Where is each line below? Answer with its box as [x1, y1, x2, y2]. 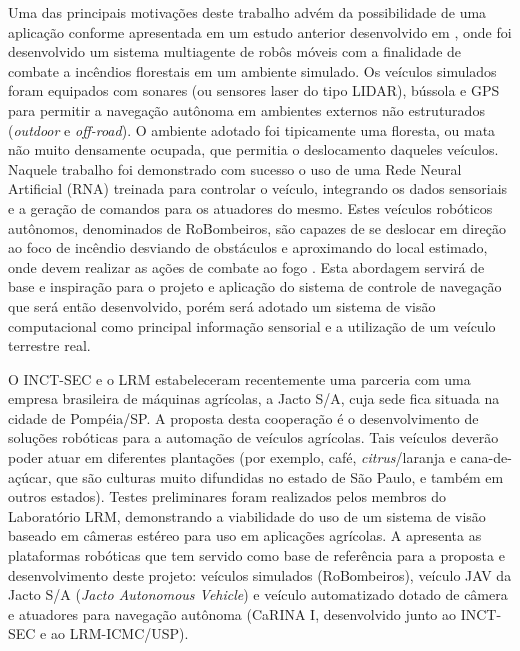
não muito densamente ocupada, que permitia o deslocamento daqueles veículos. [8, 139, 499, 160]
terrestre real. [8, 335, 91, 356]
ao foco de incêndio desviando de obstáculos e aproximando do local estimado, [8, 237, 488, 258]
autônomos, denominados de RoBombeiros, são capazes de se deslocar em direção [8, 217, 506, 238]
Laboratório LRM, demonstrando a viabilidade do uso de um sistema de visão [8, 505, 486, 526]
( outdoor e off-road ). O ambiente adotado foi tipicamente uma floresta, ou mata [8, 119, 496, 140]
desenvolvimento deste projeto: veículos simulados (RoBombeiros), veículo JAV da [8, 564, 512, 585]
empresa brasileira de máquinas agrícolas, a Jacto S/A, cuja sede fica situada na [8, 388, 500, 409]
